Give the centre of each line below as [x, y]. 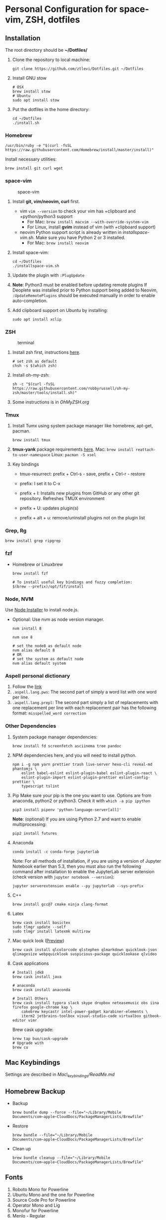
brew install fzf [30, 573]
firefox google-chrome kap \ [42, 1007]
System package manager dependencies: [55, 737]
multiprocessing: [29, 824]
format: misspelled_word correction [49, 713]
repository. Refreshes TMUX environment [62, 499]
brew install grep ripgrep [33, 541]
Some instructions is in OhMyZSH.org [51, 402]
